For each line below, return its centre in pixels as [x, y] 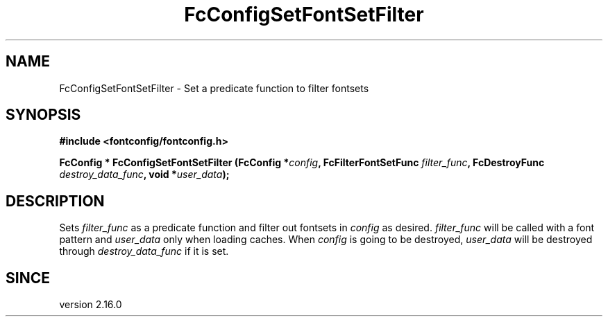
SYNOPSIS [43, 115]
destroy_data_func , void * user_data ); [144, 175]
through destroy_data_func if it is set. [144, 251]
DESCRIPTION [55, 201]
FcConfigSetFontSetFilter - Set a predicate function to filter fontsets [214, 88]
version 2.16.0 [91, 305]
